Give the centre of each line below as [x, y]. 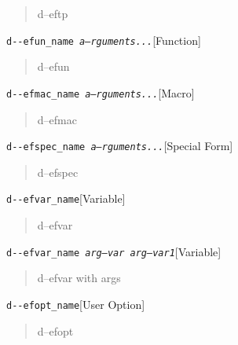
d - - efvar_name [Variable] [66, 198]
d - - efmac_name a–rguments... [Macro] [101, 92]
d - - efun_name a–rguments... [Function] [104, 40]
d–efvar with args [79, 278]
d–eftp [53, 13]
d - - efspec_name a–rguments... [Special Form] [120, 146]
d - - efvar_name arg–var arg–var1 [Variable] [114, 251]
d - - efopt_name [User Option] [76, 304]
